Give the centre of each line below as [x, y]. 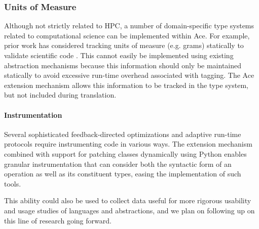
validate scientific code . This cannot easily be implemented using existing [119, 55]
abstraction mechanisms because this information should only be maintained [123, 65]
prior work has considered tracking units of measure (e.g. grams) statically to [124, 45]
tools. [13, 183]
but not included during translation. [60, 95]
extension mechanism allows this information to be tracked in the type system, [126, 85]
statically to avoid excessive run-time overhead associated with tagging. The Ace [129, 75]
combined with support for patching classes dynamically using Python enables [125, 153]
